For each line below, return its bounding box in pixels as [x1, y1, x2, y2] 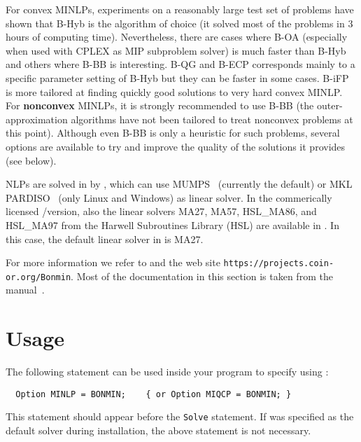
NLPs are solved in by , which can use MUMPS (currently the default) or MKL [6, 177, 353, 191]
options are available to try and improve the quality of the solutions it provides [6, 139, 346, 153]
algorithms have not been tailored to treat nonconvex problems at [71, 111, 353, 126]
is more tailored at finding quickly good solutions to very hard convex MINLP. [6, 84, 343, 99]
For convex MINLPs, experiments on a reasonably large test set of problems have [6, 2, 354, 16]
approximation [6, 111, 68, 126]
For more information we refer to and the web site [6, 255, 220, 270]
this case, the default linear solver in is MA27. [6, 231, 204, 246]
